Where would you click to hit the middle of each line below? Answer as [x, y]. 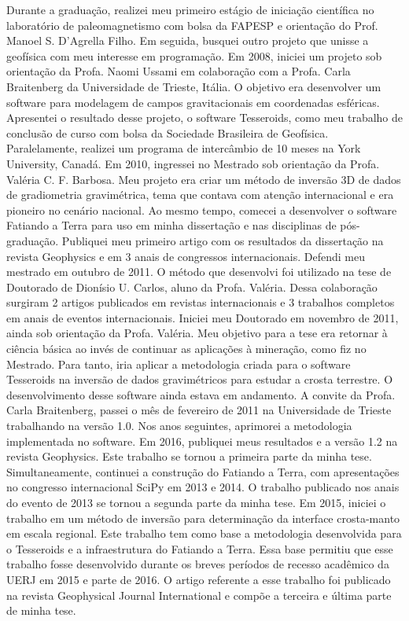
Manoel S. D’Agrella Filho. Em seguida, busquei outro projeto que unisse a [188, 40]
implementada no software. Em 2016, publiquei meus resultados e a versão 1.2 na [202, 441]
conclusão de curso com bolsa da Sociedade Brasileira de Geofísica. [168, 132]
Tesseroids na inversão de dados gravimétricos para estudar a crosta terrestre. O [200, 379]
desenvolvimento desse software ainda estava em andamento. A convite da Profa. [201, 394]
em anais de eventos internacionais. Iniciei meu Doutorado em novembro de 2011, [203, 317]
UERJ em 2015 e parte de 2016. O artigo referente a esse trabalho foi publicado [199, 579]
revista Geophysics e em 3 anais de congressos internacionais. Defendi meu [186, 256]
